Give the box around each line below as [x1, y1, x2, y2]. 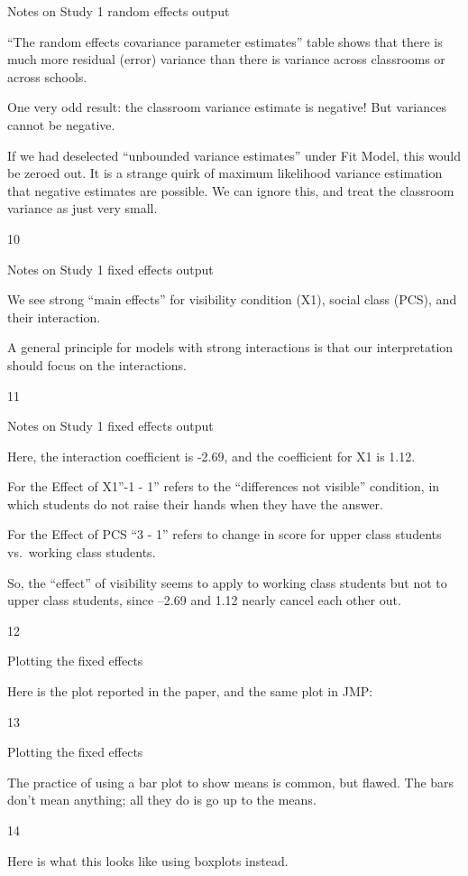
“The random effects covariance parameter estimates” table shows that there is [7, 32, 443, 51]
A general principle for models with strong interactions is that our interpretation [7, 338, 454, 357]
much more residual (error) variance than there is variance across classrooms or [7, 50, 445, 69]
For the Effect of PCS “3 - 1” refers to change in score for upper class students [7, 525, 442, 544]
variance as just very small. [7, 199, 158, 218]
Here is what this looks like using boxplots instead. [7, 851, 289, 870]
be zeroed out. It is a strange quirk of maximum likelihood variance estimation [7, 163, 443, 182]
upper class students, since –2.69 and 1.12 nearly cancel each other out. [7, 591, 401, 610]
